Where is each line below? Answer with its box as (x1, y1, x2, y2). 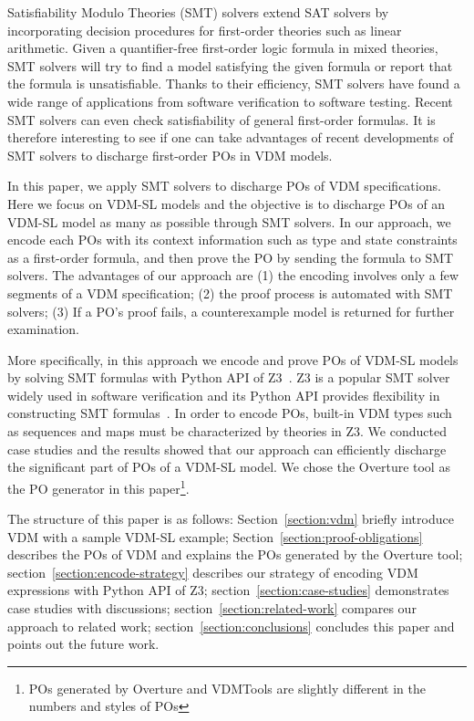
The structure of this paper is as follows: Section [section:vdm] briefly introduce (7, 509, 454, 528)
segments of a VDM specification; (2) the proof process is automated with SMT (7, 283, 453, 302)
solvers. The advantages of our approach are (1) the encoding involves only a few (7, 266, 459, 285)
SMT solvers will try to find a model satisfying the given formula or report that (7, 56, 453, 75)
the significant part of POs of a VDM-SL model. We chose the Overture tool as (7, 457, 450, 476)
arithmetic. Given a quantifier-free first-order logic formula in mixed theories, (7, 38, 438, 57)
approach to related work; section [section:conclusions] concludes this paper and (7, 616, 455, 635)
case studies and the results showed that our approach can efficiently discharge (7, 439, 447, 458)
